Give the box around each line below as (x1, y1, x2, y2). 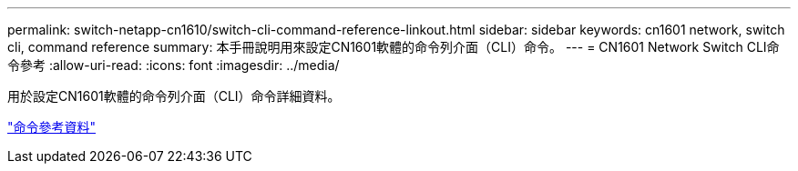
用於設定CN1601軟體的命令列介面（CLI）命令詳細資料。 (7, 88, 341, 104)
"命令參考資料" (7, 119, 97, 135)
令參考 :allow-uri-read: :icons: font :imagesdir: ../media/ (7, 57, 340, 73)
